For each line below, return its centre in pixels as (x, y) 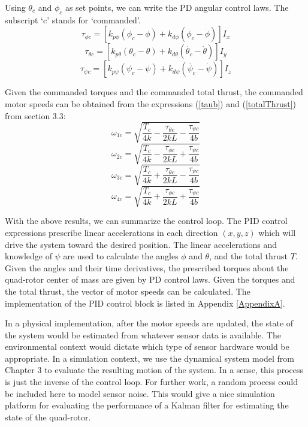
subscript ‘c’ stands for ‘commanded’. (73, 19)
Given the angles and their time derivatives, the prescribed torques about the (147, 267)
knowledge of (28, 256)
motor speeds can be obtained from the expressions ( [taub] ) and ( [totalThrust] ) (151, 103)
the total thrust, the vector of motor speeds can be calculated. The (128, 291)
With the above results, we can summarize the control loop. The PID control (146, 221)
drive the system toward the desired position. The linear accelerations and (141, 244)
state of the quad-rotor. (48, 417)
